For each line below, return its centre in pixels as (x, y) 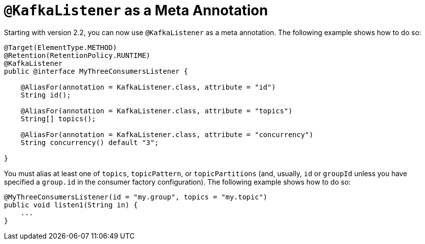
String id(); (46, 95)
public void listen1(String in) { (71, 205)
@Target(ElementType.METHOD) (61, 47)
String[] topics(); (58, 119)
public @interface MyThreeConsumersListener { (96, 71)
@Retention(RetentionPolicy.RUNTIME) (77, 55)
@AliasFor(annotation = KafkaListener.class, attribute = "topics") (156, 111)
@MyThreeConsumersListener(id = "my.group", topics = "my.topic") (136, 197)
